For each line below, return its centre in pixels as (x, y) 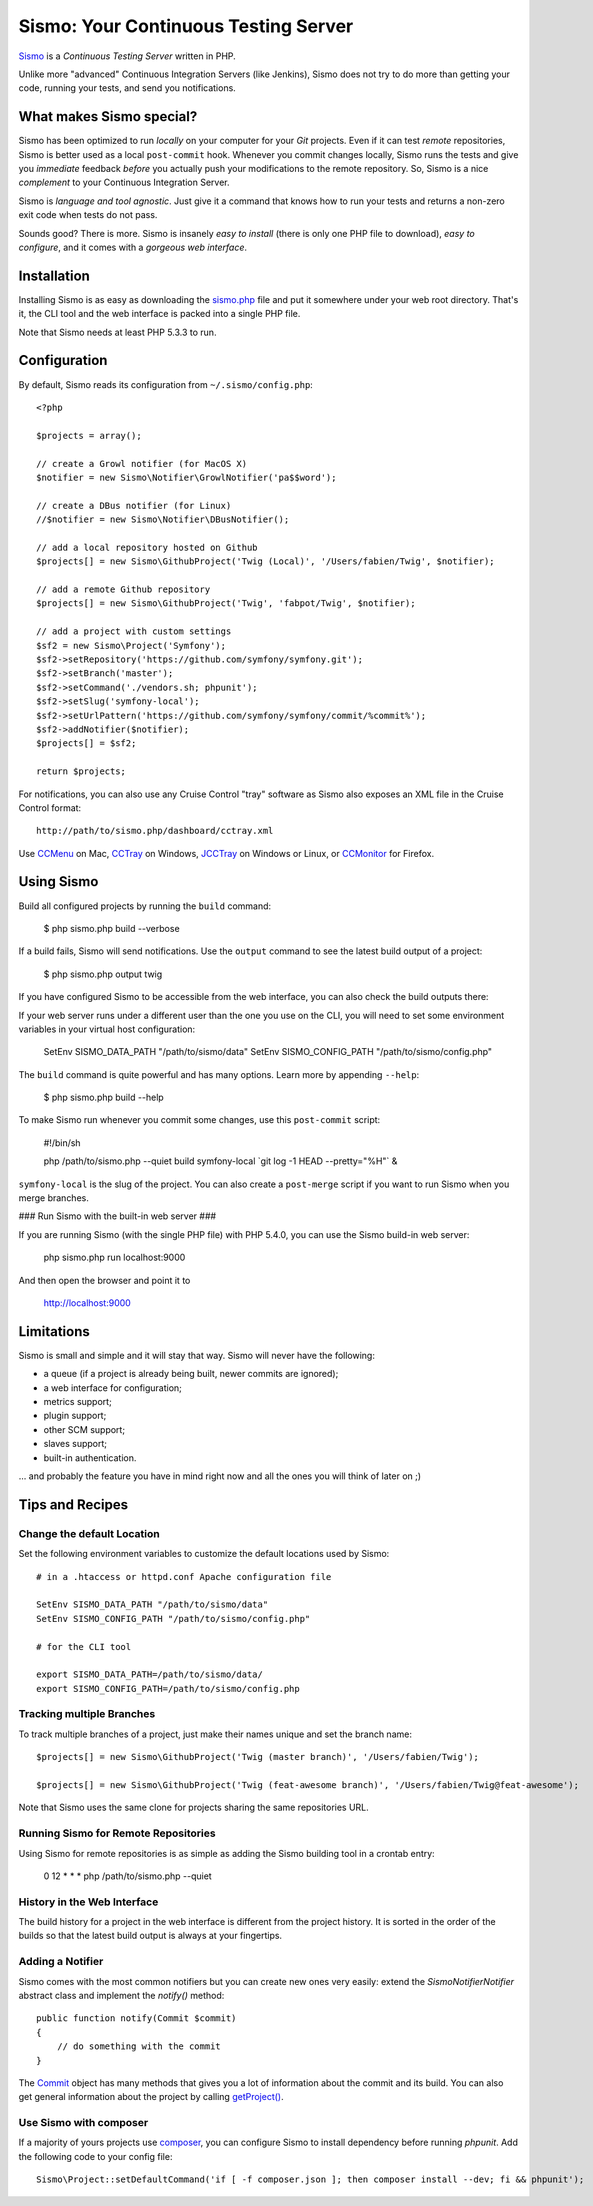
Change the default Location (89, 1533)
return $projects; (81, 771)
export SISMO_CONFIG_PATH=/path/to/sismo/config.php (168, 1688)
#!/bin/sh (62, 1142)
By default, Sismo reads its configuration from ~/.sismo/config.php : (166, 384)
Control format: (50, 807)
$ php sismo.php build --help (103, 1097)
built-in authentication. (90, 1457)
